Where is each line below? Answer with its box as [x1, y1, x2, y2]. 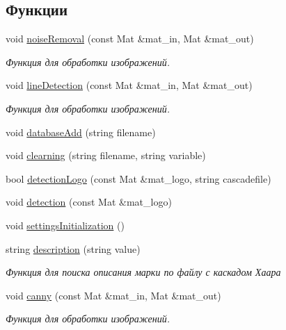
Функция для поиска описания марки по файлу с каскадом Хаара [6, 265, 281, 279]
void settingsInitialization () [6, 217, 125, 232]
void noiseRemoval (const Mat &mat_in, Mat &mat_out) [6, 31, 254, 46]
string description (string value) [6, 241, 141, 256]
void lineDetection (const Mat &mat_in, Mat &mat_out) [6, 78, 253, 92]
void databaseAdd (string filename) [6, 124, 156, 139]
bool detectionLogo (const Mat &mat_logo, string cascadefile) [6, 171, 271, 185]
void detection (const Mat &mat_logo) [6, 195, 172, 209]
